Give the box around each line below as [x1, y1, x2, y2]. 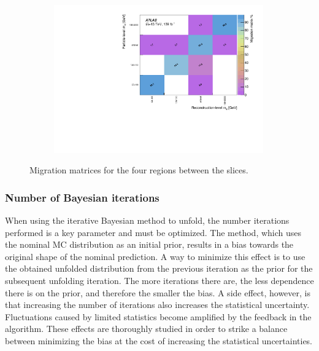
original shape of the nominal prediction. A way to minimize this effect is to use [5, 250, 306, 262]
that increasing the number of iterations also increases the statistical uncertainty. [5, 298, 310, 311]
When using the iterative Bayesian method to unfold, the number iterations [5, 214, 290, 227]
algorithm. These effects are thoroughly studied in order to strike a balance [5, 322, 288, 335]
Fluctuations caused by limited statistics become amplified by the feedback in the [5, 310, 312, 323]
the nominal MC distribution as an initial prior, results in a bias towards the [5, 238, 294, 251]
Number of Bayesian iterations [5, 189, 159, 205]
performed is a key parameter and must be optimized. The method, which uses [5, 226, 302, 239]
